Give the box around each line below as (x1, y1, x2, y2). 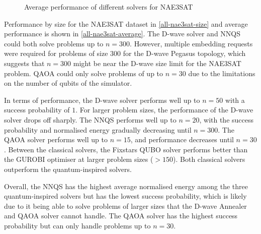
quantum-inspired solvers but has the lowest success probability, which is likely (4, 191, 247, 201)
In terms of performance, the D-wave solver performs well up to (4, 94, 200, 105)
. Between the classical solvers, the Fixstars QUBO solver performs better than (4, 144, 248, 154)
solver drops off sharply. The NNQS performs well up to (4, 114, 177, 125)
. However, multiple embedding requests (130, 38, 253, 48)
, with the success (199, 114, 254, 125)
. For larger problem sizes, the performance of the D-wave (75, 104, 253, 115)
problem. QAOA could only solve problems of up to (4, 68, 163, 78)
